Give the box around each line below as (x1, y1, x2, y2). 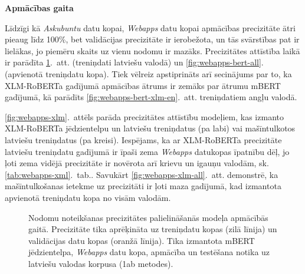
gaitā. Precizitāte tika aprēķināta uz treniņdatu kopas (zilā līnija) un (28, 223, 277, 235)
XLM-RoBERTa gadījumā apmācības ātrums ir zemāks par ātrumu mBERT (5, 79, 281, 91)
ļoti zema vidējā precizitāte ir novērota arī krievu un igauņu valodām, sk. (5, 157, 269, 169)
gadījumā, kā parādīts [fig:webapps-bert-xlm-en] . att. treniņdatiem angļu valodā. (5, 91, 297, 103)
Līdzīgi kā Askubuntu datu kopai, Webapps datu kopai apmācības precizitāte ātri (5, 21, 296, 34)
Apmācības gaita (5, 2, 74, 14)
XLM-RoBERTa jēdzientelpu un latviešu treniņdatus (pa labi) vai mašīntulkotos (5, 122, 296, 134)
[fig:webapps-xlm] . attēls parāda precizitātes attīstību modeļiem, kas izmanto (5, 110, 284, 123)
